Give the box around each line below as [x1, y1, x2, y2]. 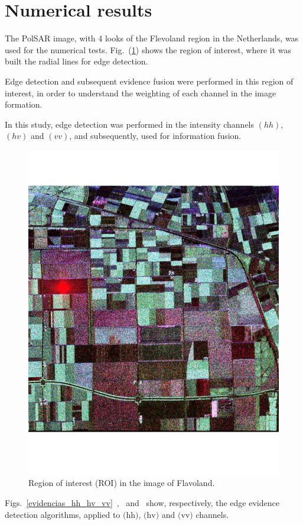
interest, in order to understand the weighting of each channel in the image [5, 86, 276, 99]
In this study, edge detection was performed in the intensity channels [5, 118, 255, 130]
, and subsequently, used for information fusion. [69, 129, 242, 142]
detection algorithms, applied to [5, 508, 120, 520]
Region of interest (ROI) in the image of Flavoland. [28, 477, 215, 489]
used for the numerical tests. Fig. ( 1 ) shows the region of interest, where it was [5, 43, 292, 56]
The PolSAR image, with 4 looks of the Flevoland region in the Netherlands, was [5, 32, 299, 44]
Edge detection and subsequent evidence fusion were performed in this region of [5, 74, 294, 87]
